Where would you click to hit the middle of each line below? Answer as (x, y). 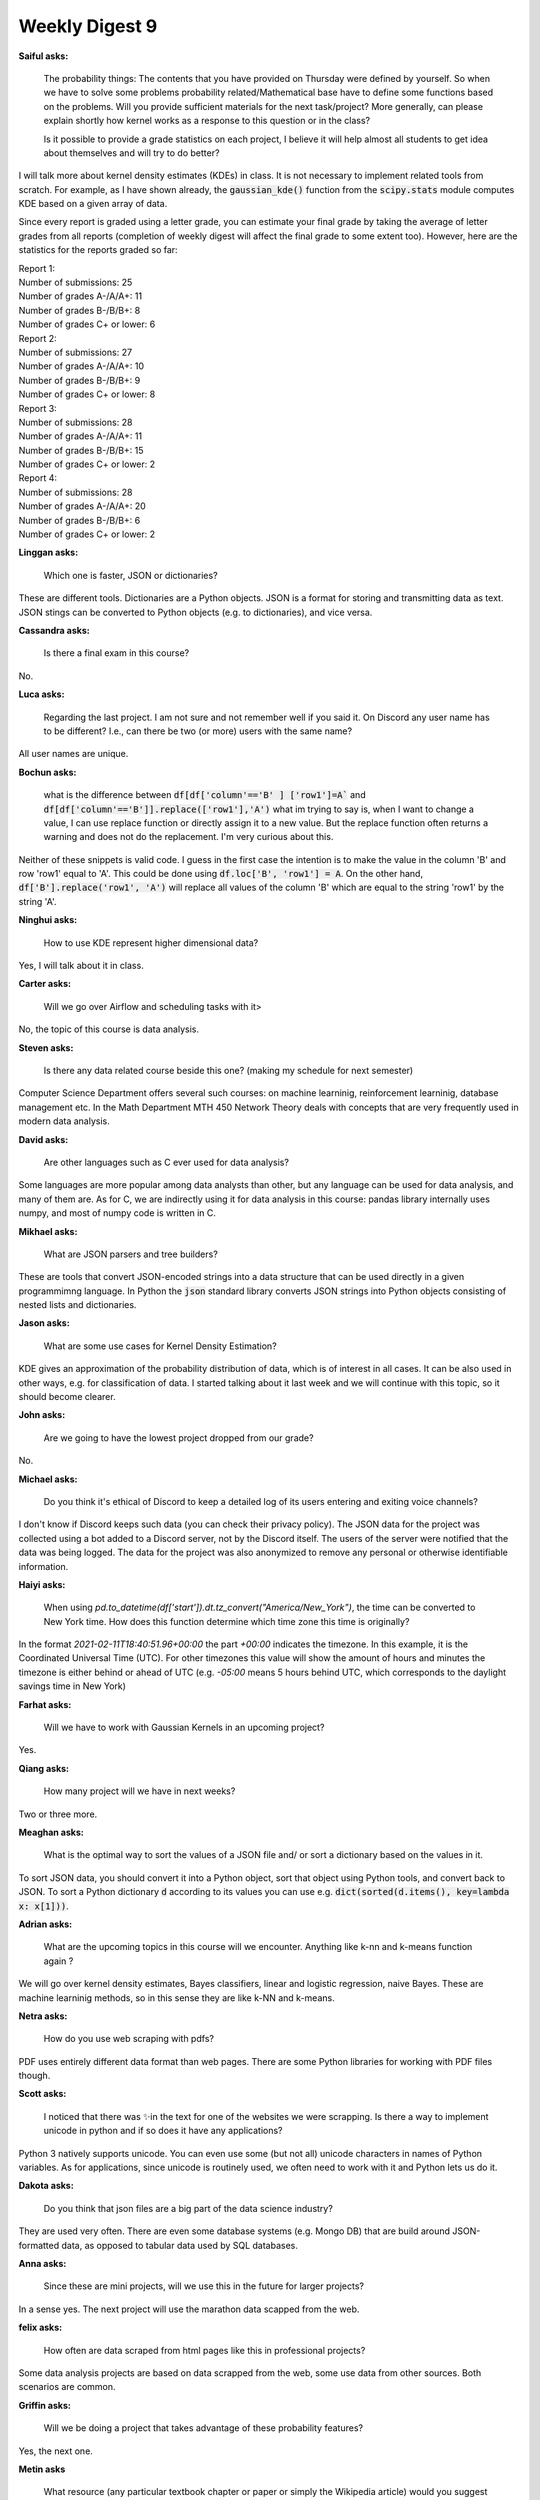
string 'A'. (37, 901)
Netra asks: (43, 2016)
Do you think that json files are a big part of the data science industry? (188, 2208)
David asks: (43, 1139)
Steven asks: (46, 1047)
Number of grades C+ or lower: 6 (87, 324)
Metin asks (42, 2469)
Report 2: (37, 338)
